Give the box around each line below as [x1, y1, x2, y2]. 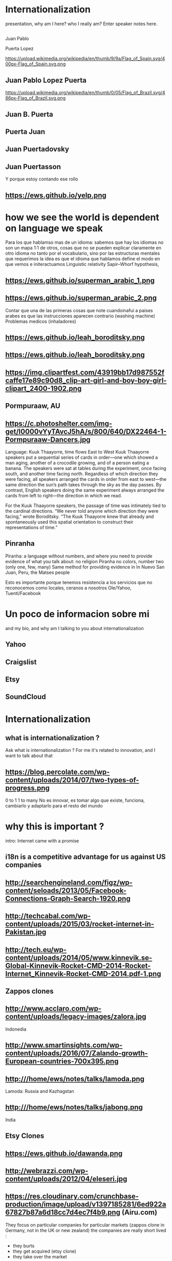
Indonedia [5, 1026, 27, 1032]
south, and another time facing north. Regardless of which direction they [5, 471, 159, 477]
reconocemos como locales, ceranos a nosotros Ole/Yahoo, [5, 585, 132, 591]
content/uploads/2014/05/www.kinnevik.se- [5, 953, 153, 962]
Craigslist [5, 657, 37, 666]
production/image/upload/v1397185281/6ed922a [5, 1200, 166, 1209]
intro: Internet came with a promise [5, 838, 79, 844]
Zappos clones [5, 987, 54, 996]
